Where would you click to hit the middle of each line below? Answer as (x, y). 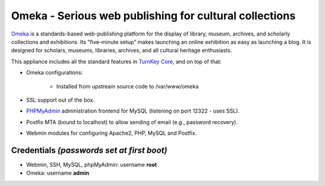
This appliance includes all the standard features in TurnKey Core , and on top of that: (116, 61)
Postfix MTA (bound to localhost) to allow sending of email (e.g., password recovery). (132, 122)
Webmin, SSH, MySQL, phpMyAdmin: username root (91, 164)
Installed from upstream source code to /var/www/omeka (127, 86)
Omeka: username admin (58, 173)
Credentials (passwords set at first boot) (89, 150)
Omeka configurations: (54, 73)
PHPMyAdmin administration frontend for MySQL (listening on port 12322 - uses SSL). (133, 111)
